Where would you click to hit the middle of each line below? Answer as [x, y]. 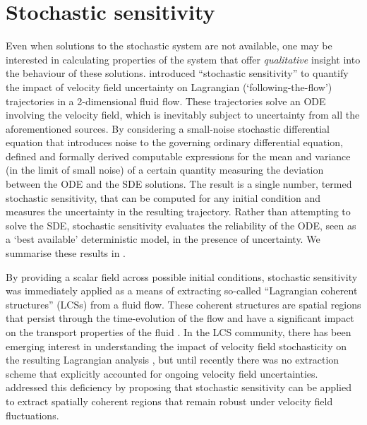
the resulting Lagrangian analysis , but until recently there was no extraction [173, 360]
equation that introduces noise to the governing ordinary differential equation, [174, 142]
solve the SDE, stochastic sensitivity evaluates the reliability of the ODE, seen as [181, 225]
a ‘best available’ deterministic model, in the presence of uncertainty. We [163, 239]
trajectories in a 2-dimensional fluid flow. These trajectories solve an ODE [166, 101]
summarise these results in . [66, 253]
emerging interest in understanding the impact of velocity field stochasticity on [176, 346]
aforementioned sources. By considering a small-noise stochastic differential [168, 128]
